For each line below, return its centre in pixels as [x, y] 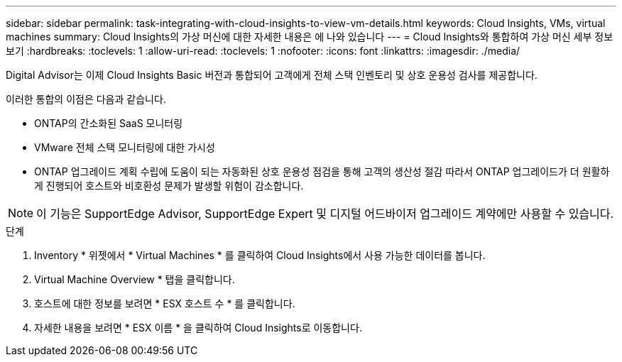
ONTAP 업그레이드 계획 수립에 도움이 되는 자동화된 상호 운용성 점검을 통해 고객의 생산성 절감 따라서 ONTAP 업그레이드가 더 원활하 [322, 171]
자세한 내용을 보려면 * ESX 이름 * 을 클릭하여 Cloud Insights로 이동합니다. [198, 328]
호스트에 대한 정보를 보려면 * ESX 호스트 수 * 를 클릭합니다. [165, 303]
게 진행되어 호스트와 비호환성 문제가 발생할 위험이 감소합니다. [169, 186]
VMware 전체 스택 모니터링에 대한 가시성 [125, 147]
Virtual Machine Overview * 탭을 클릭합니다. [135, 279]
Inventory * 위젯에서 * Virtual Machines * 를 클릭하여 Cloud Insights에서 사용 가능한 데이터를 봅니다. [260, 255]
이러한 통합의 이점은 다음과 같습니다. [86, 99]
